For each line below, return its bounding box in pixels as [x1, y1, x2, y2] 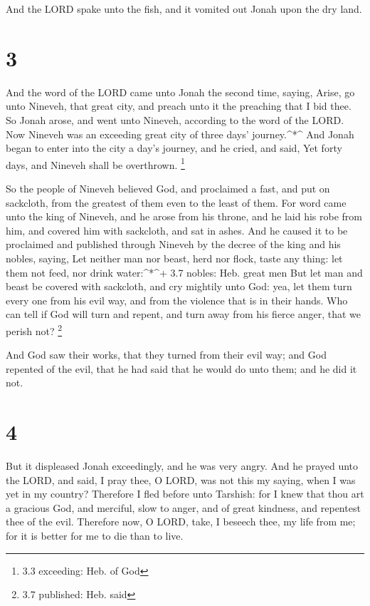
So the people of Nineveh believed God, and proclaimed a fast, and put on [6, 180, 330, 195]
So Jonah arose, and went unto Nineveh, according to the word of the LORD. [6, 112, 344, 127]
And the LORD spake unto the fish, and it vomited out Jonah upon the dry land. [6, 1, 362, 16]
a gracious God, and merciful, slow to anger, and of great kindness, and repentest [6, 500, 361, 515]
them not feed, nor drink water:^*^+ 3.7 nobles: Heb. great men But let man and [6, 265, 363, 279]
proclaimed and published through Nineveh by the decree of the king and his [6, 237, 341, 252]
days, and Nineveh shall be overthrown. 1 [6, 155, 185, 172]
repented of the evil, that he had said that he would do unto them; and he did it [6, 361, 357, 376]
